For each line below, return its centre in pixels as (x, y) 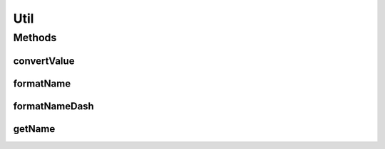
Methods (35, 38)
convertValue (44, 61)
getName (34, 129)
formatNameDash (53, 106)
